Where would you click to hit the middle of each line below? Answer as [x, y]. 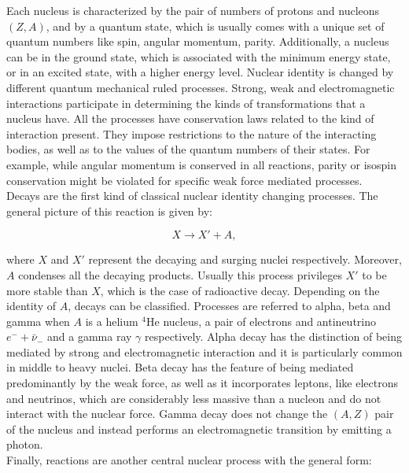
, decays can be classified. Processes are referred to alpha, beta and [229, 306]
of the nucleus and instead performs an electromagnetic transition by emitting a [199, 429]
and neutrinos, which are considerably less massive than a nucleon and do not [194, 398]
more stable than [47, 290]
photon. [25, 444]
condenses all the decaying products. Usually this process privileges [180, 274]
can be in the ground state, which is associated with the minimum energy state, [199, 56]
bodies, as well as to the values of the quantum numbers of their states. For [188, 149]
